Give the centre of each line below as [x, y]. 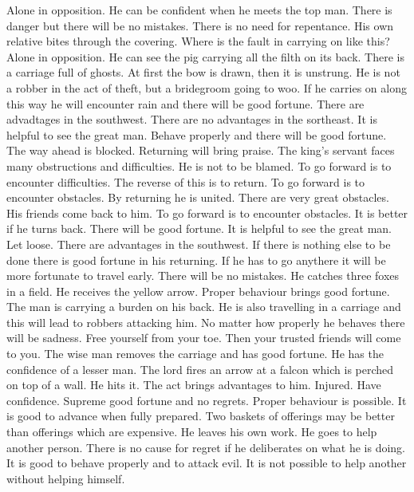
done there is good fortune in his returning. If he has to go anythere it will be [196, 260]
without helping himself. [66, 478]
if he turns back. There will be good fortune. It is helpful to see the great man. [199, 228]
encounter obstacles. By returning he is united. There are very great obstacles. [198, 197]
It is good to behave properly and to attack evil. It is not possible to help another [207, 463]
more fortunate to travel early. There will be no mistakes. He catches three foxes [203, 276]
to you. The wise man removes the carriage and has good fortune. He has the [195, 354]
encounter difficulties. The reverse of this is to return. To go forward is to [186, 181]
